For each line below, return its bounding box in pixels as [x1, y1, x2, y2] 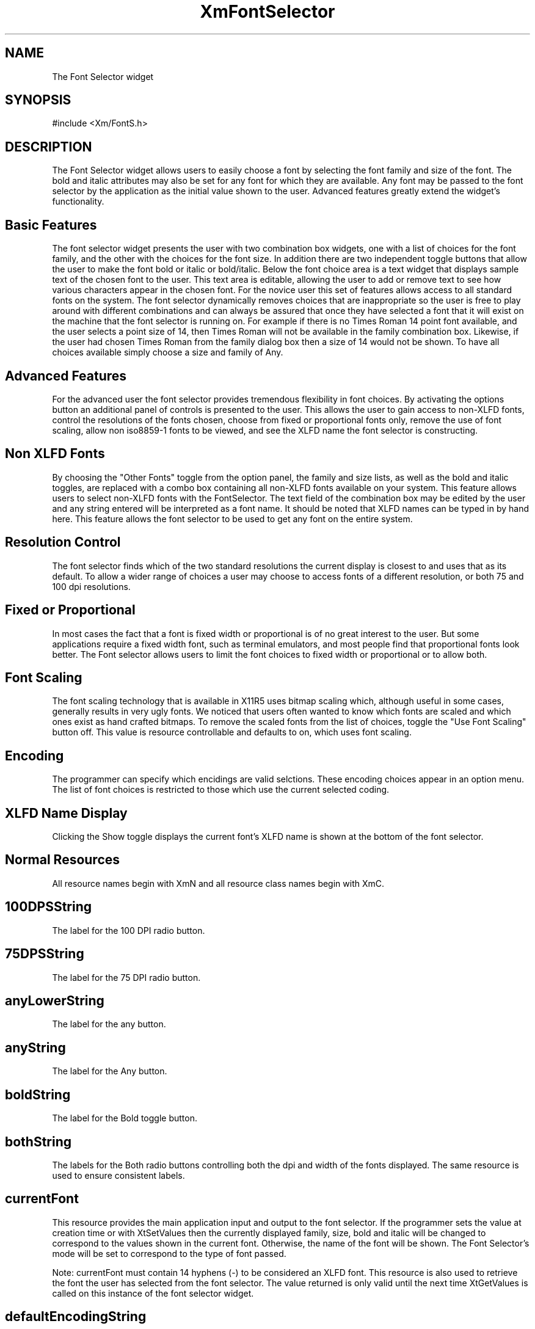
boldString [5, 1087, 71, 1102]
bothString [5, 1134, 72, 1149]
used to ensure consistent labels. [52, 1170, 185, 1181]
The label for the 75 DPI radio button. [52, 972, 201, 983]
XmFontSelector [200, 1, 335, 22]
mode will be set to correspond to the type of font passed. [52, 1248, 286, 1259]
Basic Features [5, 217, 97, 233]
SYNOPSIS [5, 92, 71, 108]
